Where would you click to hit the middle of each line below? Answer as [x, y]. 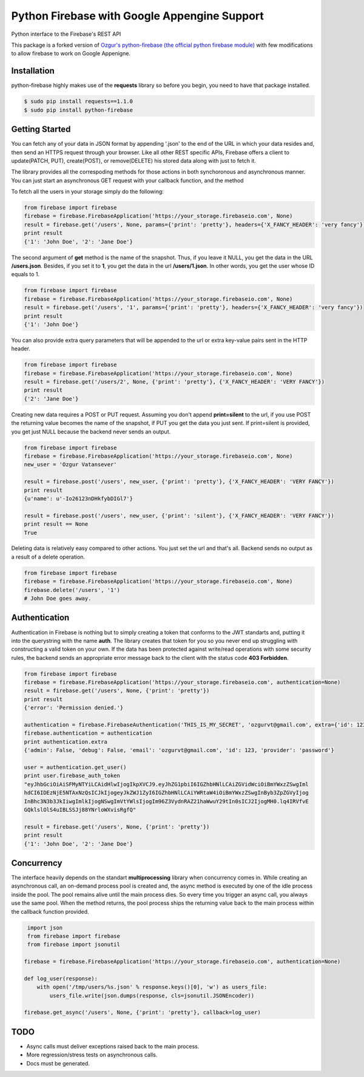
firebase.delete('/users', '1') [72, 590]
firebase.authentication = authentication [88, 733]
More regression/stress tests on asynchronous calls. [92, 1055]
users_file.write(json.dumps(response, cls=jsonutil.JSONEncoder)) [152, 995]
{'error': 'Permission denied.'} [74, 708]
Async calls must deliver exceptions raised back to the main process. [113, 1046]
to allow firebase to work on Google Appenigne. [71, 53]
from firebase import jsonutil [74, 945]
